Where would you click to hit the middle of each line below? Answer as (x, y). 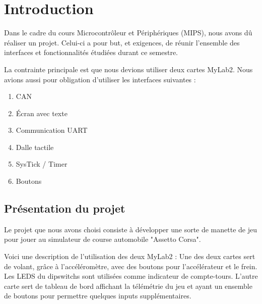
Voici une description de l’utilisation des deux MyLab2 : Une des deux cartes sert (130, 256)
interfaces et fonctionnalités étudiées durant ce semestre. (91, 52)
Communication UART (52, 130)
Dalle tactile (35, 147)
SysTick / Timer (42, 164)
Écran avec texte (42, 113)
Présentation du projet (65, 208)
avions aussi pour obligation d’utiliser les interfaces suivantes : (100, 79)
